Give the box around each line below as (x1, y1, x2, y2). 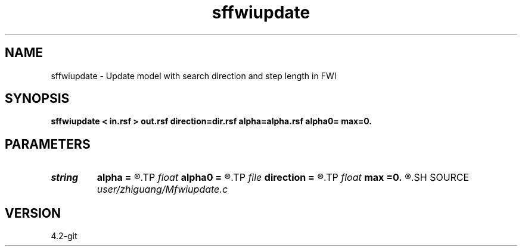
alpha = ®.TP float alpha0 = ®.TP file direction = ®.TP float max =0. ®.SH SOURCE (97, 171, 470, 184)
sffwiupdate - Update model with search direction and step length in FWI (51, 70, 337, 81)
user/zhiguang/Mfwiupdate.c (97, 183, 228, 196)
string (51, 171, 79, 184)
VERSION (5, 205, 61, 221)
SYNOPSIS (5, 91, 70, 106)
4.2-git (51, 231, 77, 241)
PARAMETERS (5, 136, 91, 152)
